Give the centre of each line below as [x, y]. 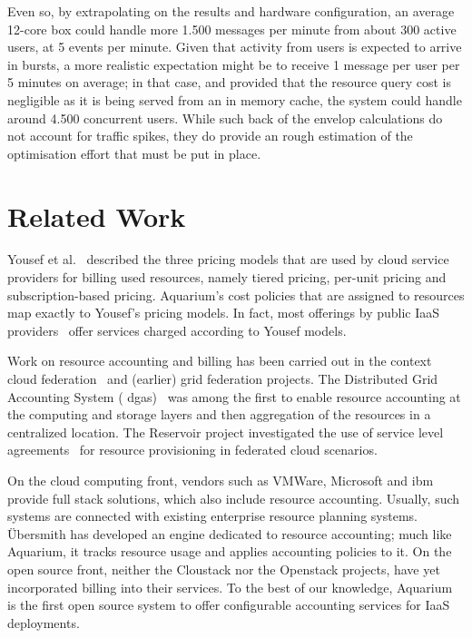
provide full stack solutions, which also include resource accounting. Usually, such [234, 498]
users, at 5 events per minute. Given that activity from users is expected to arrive [235, 47]
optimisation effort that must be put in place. [134, 153]
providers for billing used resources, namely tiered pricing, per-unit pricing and [227, 277]
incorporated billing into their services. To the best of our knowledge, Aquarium [230, 587]
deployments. [44, 622]
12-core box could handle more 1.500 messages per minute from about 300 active [232, 29]
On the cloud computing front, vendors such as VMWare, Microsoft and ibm [221, 480]
